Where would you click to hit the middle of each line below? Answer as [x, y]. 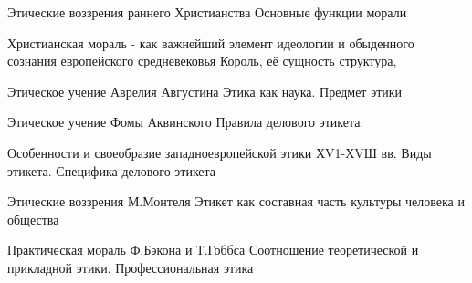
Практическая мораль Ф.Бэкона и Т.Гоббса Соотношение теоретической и [213, 250]
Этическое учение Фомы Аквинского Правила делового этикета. [186, 122]
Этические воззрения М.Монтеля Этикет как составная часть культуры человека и [236, 201]
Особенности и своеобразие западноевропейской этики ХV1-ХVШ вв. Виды [220, 152]
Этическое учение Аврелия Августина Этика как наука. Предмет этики [205, 91]
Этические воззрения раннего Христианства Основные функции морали [207, 12]
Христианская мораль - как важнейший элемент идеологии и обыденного [211, 42]
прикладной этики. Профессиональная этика [131, 267]
